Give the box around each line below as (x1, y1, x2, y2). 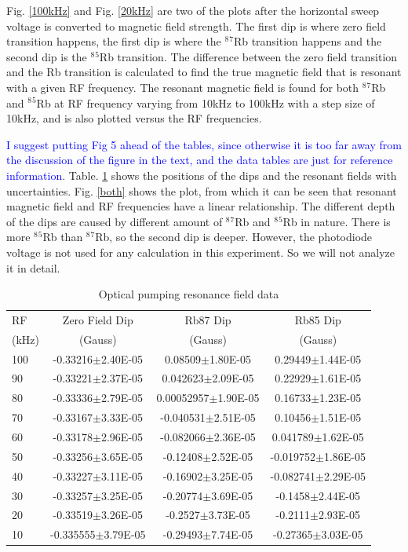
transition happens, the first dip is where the (6, 33, 221, 49)
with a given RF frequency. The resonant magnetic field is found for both (6, 79, 359, 95)
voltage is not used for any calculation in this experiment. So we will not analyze (6, 243, 395, 260)
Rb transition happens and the (233, 33, 382, 49)
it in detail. (6, 259, 60, 276)
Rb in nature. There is (282, 213, 391, 229)
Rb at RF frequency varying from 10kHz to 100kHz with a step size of (36, 94, 375, 111)
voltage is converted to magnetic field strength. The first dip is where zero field (6, 17, 386, 34)
